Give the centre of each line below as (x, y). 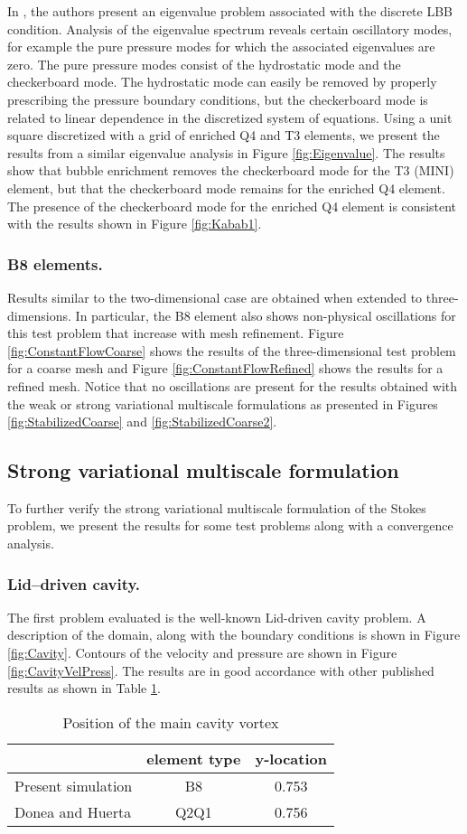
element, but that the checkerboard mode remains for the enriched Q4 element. (226, 187)
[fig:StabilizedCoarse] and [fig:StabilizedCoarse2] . (142, 422)
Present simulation (74, 785)
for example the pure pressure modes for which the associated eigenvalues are (221, 47)
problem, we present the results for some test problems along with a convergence (230, 525)
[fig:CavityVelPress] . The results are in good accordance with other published (221, 670)
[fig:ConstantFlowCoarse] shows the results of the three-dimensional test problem (232, 350)
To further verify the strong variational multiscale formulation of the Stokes (217, 507)
